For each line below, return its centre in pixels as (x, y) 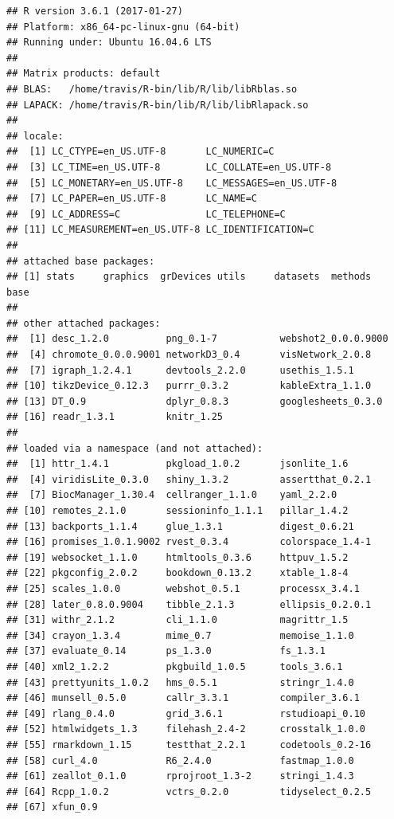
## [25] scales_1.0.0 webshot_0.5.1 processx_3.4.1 (183, 588)
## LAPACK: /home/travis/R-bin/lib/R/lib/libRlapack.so (158, 105)
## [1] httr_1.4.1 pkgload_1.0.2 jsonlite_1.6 (177, 464)
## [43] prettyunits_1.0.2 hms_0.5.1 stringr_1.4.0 (180, 682)
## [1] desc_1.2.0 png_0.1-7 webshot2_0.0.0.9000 (197, 339)
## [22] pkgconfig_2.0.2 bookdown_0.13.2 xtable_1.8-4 (177, 573)
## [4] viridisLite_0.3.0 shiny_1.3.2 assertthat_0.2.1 (189, 479)
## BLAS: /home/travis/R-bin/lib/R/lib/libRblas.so (152, 89)
